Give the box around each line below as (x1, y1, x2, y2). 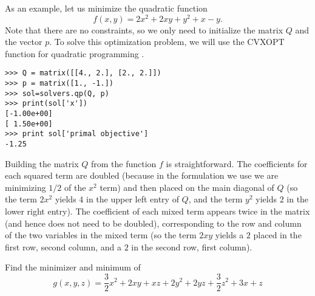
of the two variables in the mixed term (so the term (5, 229, 197, 241)
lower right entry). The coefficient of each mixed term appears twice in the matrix (5, 205, 310, 218)
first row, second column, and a (5, 240, 121, 253)
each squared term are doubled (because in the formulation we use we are (5, 169, 279, 182)
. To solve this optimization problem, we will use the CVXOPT (49, 35, 285, 48)
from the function (91, 157, 157, 170)
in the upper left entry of (86, 193, 179, 205)
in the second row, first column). (131, 240, 252, 253)
